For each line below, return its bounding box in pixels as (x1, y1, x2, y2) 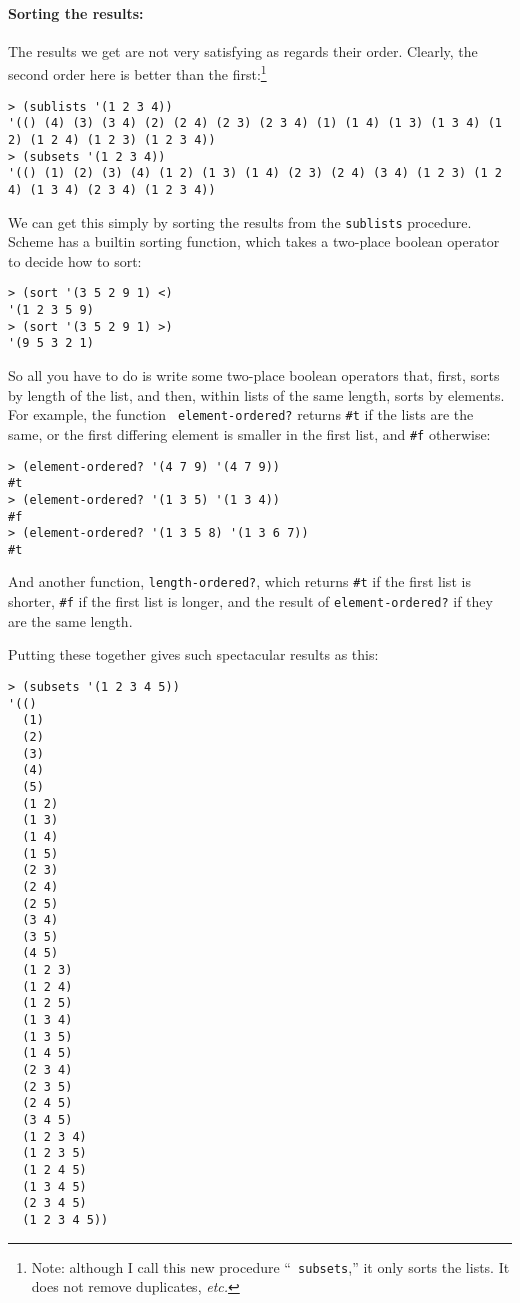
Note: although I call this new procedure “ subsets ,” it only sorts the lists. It (31, 1256, 510, 1277)
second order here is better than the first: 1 (8, 61, 267, 85)
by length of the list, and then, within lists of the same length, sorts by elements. (8, 384, 505, 405)
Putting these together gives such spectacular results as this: (8, 644, 379, 665)
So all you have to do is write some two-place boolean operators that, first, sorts (8, 365, 500, 386)
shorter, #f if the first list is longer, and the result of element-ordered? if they (8, 591, 493, 612)
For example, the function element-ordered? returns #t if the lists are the (8, 404, 474, 425)
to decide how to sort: (8, 250, 142, 271)
